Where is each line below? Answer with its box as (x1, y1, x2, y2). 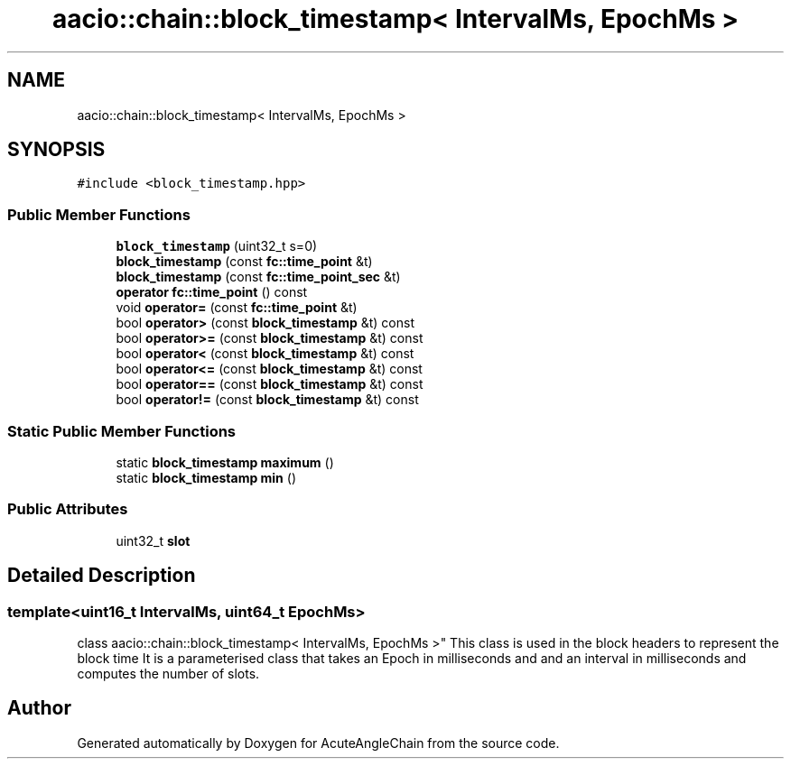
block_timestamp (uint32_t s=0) (116, 238, 318, 254)
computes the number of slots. (77, 665, 260, 681)
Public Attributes (7, 500, 128, 519)
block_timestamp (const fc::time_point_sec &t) (116, 269, 401, 285)
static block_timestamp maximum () (116, 454, 334, 470)
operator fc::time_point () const (116, 284, 308, 300)
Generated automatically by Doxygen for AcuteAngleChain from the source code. (77, 734, 560, 751)
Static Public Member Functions (7, 421, 237, 440)
